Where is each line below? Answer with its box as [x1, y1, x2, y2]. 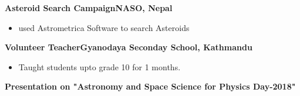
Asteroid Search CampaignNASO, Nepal [5, 2, 173, 13]
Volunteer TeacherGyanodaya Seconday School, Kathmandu [5, 41, 252, 53]
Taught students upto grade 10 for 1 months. [18, 60, 181, 73]
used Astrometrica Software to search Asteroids [18, 21, 190, 33]
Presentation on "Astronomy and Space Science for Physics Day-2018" [5, 80, 296, 92]
